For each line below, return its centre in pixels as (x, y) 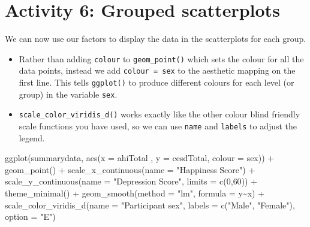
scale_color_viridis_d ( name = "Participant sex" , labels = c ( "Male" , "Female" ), (150, 205)
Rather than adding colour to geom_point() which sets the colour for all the (161, 58)
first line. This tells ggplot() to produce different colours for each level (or (156, 82)
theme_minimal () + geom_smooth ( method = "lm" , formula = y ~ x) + (135, 193)
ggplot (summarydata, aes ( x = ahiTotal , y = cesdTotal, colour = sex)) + (140, 158)
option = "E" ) (30, 217)
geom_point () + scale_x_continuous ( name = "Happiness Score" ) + (130, 169)
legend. (32, 137)
